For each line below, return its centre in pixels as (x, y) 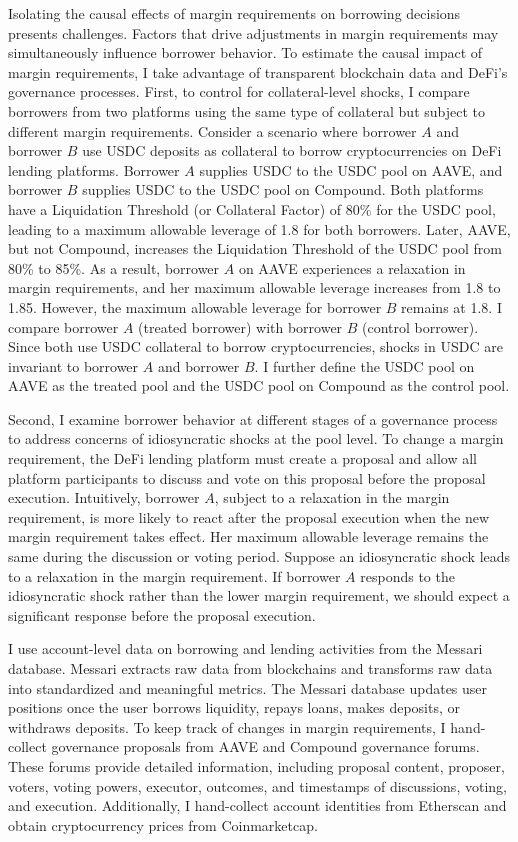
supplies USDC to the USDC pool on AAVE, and (351, 169)
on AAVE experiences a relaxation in (352, 267)
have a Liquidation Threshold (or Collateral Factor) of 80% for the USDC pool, (252, 208)
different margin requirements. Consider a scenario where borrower (212, 130)
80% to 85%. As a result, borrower (114, 267)
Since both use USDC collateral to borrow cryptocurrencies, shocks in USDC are (255, 346)
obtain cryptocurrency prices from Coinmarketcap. (163, 824)
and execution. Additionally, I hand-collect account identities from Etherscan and (257, 805)
